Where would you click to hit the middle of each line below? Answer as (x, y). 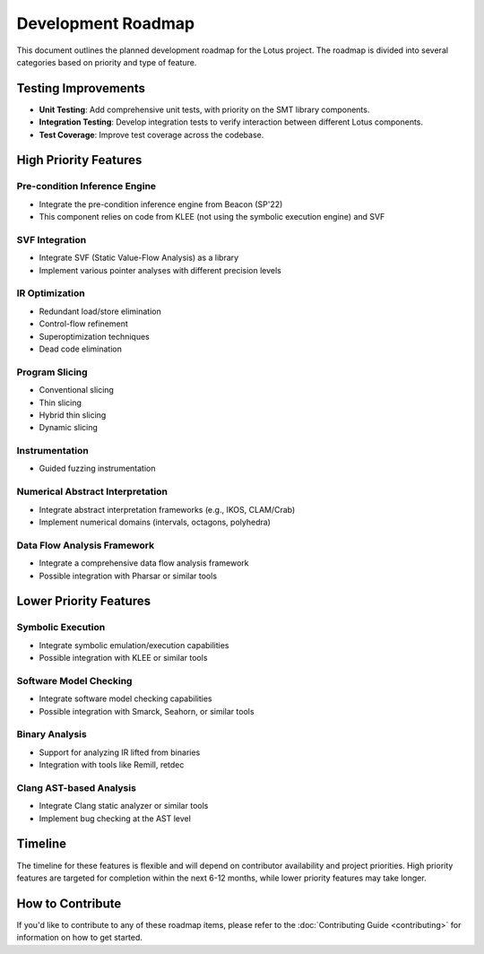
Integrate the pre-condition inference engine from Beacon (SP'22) (161, 204)
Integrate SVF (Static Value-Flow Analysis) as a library (139, 258)
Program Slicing (52, 372)
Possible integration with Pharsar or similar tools (128, 576)
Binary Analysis (52, 734)
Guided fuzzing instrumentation (97, 468)
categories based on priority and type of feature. (107, 62)
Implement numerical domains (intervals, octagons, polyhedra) (155, 522)
